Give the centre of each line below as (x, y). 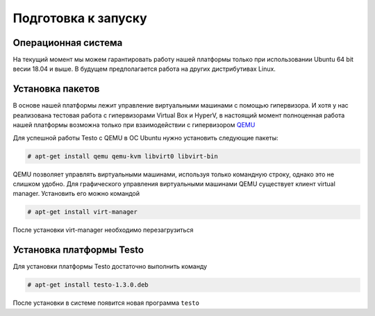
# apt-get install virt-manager (83, 212)
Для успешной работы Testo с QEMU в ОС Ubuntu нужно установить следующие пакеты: (146, 138)
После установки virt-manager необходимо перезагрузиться (103, 230)
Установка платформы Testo (78, 250)
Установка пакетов (56, 89)
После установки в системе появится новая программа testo (106, 303)
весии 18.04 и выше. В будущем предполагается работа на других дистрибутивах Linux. (144, 69)
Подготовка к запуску (80, 18)
